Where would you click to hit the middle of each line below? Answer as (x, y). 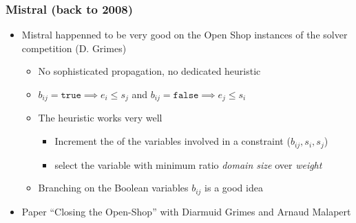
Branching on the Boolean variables (113, 188)
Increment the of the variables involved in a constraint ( (172, 141)
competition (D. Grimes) (74, 48)
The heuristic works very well (100, 118)
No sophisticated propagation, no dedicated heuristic (149, 71)
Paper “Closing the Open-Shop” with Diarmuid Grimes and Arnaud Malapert (186, 211)
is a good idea (234, 188)
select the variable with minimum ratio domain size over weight (188, 164)
